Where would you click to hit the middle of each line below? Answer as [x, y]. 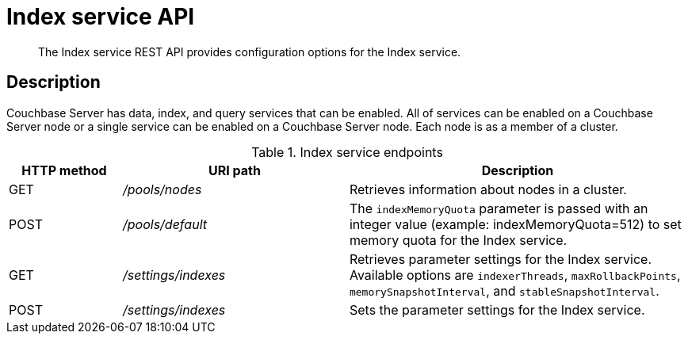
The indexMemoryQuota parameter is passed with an [499, 208]
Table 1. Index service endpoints [347, 152]
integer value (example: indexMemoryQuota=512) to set [515, 224]
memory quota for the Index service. [458, 240]
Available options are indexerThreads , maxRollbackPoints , [515, 275]
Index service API [101, 17]
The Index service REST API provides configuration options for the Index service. [250, 52]
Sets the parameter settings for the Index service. [497, 309]
